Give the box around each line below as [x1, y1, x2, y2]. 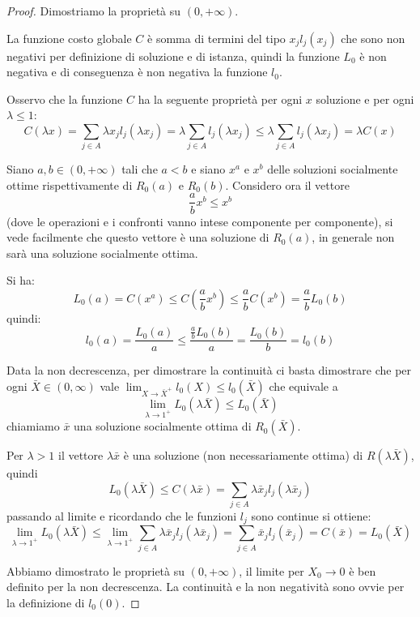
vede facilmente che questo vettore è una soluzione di [6, 229, 269, 246]
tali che [121, 161, 158, 178]
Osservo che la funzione [6, 90, 123, 107]
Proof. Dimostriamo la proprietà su [6, 2, 181, 19]
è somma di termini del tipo [147, 29, 286, 46]
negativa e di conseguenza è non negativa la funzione [6, 63, 268, 80]
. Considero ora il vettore [225, 176, 350, 193]
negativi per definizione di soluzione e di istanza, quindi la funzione [6, 47, 340, 64]
